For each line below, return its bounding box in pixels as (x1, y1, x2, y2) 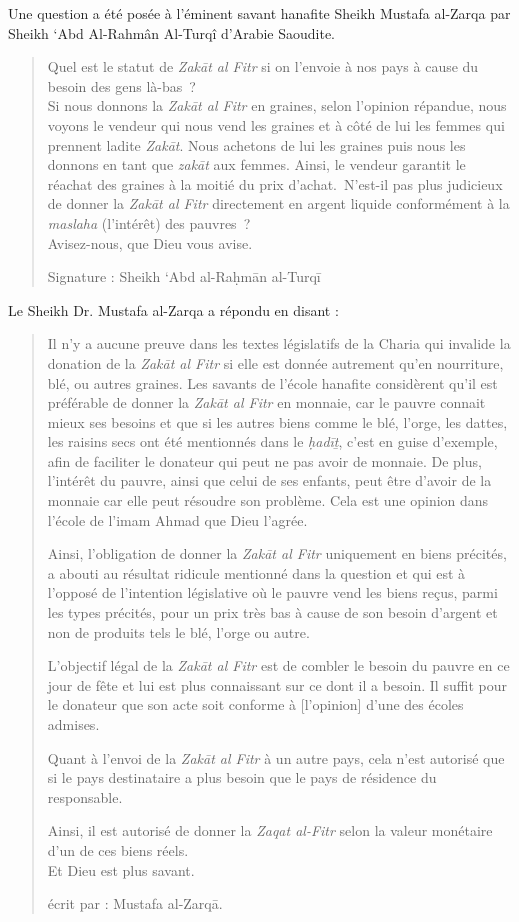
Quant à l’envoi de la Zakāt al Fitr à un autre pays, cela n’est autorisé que (47, 747, 505, 768)
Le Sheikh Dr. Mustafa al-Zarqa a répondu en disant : (8, 299, 339, 320)
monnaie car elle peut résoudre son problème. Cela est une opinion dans (47, 490, 489, 511)
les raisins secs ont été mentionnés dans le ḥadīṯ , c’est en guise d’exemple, (47, 431, 498, 452)
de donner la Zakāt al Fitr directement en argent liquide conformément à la (47, 193, 510, 214)
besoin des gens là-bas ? (47, 75, 196, 96)
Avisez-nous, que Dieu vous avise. (47, 232, 253, 253)
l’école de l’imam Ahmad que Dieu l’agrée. (47, 509, 308, 530)
